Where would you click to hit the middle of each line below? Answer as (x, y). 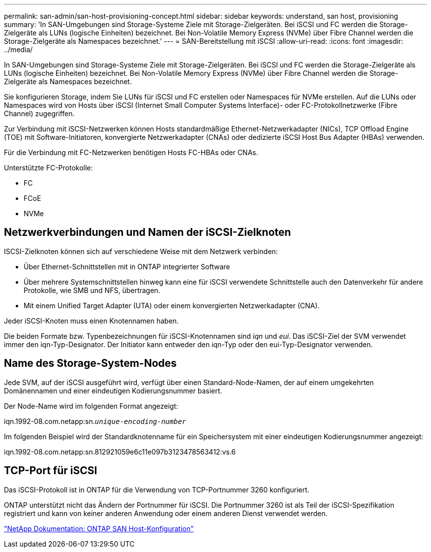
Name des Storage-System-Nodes (91, 363)
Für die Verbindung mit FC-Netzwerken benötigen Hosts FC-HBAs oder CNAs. (131, 152)
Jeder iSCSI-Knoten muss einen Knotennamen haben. (92, 321)
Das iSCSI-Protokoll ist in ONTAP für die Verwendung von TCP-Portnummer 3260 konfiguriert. (157, 489)
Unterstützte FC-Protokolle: (48, 168)
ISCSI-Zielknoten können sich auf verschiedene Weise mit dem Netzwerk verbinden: (141, 251)
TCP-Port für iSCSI (51, 471)
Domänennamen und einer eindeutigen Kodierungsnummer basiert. (113, 390)
